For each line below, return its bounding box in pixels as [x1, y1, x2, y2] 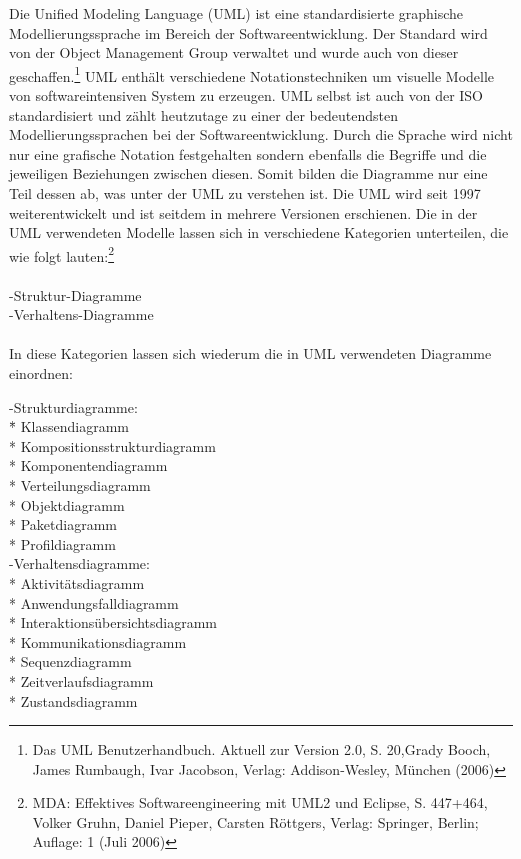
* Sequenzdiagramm [9, 651, 132, 672]
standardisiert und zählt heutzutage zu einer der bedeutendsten [9, 104, 398, 125]
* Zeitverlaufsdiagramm [9, 670, 154, 691]
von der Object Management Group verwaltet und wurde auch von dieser [9, 42, 459, 63]
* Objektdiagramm [9, 494, 125, 515]
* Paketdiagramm [9, 514, 117, 535]
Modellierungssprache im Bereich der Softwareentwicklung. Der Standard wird [9, 22, 488, 43]
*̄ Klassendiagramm [9, 416, 129, 437]
